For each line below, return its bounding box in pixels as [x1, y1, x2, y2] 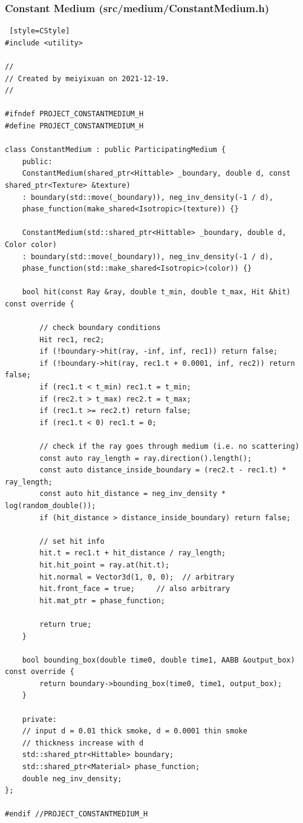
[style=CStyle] [9, 27, 70, 36]
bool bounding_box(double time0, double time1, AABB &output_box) [22, 655, 295, 664]
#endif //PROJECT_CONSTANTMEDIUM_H [5, 810, 148, 819]
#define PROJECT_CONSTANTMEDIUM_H [5, 121, 144, 130]
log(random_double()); [5, 501, 96, 510]
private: [22, 715, 57, 724]
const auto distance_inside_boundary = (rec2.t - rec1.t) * [39, 466, 287, 475]
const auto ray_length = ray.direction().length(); [39, 454, 252, 463]
